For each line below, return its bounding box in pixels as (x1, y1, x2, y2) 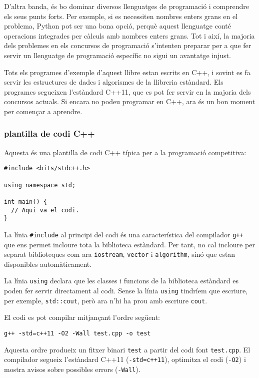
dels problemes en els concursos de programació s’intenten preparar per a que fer (4, 40, 251, 51)
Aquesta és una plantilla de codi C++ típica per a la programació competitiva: (4, 147, 246, 157)
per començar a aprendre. (4, 106, 82, 116)
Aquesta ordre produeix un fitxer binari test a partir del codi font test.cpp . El (4, 344, 250, 354)
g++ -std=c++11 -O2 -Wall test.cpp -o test (4, 330, 151, 337)
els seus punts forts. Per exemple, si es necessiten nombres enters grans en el (4, 11, 238, 21)
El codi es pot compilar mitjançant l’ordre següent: (4, 312, 160, 322)
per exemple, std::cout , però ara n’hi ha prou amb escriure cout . (4, 295, 207, 305)
